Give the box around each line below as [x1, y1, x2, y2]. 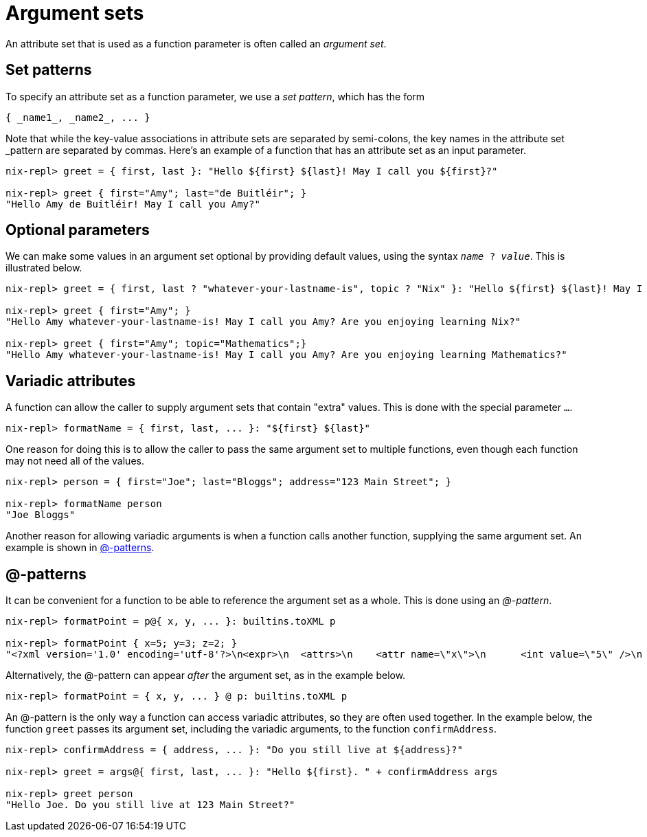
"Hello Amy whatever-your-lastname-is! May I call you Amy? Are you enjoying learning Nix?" [5, 316, 521, 328]
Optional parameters [5, 221, 150, 239]
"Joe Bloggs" [5, 509, 76, 521]
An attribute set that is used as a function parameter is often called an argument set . [5, 37, 387, 49]
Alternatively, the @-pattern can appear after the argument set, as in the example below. [5, 669, 406, 682]
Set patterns [5, 61, 92, 79]
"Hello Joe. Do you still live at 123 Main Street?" [5, 799, 295, 811]
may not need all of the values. [5, 455, 144, 467]
